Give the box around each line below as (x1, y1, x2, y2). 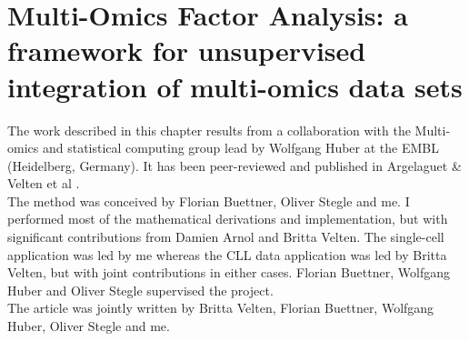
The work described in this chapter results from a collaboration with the (7, 120, 411, 139)
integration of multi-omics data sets (7, 67, 463, 105)
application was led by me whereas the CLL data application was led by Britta (7, 245, 447, 264)
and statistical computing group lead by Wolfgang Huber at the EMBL (42, 138, 439, 157)
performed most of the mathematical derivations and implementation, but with (7, 209, 448, 228)
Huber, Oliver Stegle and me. (7, 316, 170, 336)
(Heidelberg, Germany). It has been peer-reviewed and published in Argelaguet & (7, 155, 462, 175)
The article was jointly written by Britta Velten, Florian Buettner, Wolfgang (7, 298, 434, 317)
